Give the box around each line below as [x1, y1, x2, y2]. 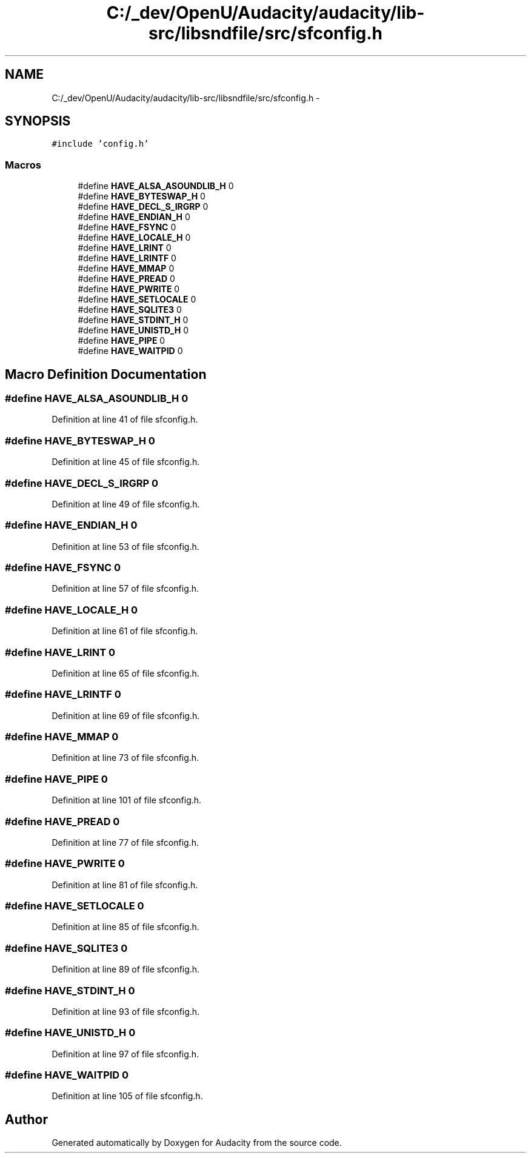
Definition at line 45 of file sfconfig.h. [52, 457, 200, 467]
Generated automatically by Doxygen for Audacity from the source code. [52, 1137, 342, 1148]
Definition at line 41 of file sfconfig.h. [52, 414, 198, 425]
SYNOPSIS [5, 113, 71, 129]
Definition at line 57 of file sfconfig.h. [52, 583, 199, 594]
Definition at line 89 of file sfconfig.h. [52, 964, 200, 975]
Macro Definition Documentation [5, 366, 207, 382]
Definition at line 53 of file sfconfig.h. [52, 541, 199, 552]
